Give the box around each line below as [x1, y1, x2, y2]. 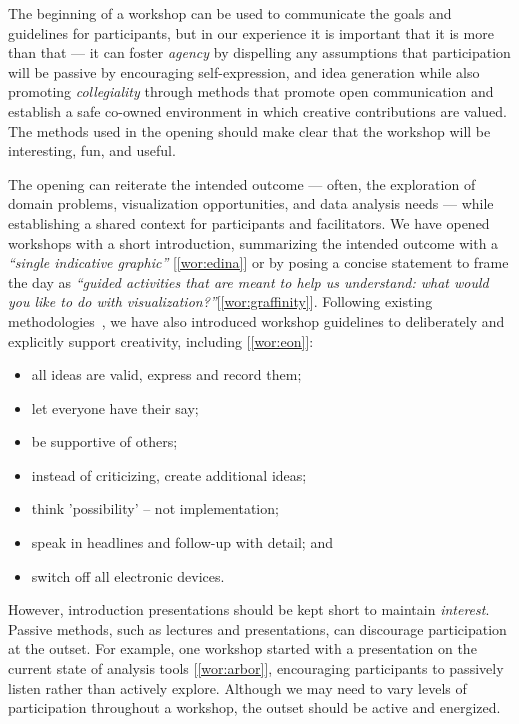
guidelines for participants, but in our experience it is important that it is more [8, 22, 494, 43]
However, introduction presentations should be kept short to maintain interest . [8, 599, 490, 620]
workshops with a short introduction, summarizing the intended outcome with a [8, 232, 499, 253]
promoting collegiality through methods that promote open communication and [8, 81, 494, 102]
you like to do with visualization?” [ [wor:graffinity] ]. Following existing [8, 291, 433, 312]
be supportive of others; [31, 431, 178, 452]
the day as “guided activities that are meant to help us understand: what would [8, 271, 489, 292]
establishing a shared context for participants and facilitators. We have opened [8, 212, 490, 233]
